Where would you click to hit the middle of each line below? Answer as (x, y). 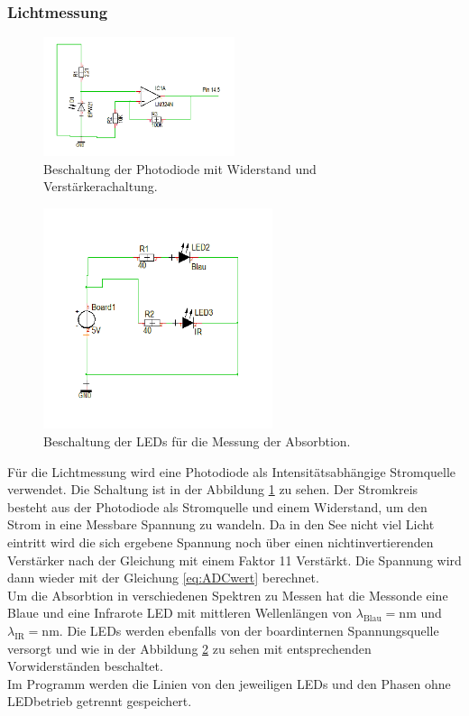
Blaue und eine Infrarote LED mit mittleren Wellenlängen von (180, 613)
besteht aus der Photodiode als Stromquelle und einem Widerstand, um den (217, 506)
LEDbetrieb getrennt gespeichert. (100, 701)
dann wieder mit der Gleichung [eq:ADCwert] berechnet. (163, 578)
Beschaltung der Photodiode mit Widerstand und (180, 168)
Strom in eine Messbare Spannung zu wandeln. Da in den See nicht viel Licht (221, 524)
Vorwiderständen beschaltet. (85, 666)
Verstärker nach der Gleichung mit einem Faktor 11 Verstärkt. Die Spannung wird (234, 560)
